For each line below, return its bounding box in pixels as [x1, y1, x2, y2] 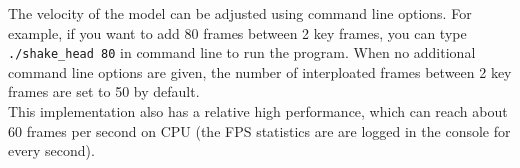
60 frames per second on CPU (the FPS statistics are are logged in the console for [8, 120, 511, 141]
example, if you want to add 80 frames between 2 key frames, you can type [8, 22, 467, 43]
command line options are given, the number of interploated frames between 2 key [8, 61, 512, 82]
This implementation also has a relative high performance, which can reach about [8, 101, 508, 122]
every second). [8, 140, 95, 161]
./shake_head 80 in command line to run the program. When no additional [8, 42, 476, 63]
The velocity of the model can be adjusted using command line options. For [8, 3, 472, 23]
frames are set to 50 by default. [8, 81, 200, 102]
